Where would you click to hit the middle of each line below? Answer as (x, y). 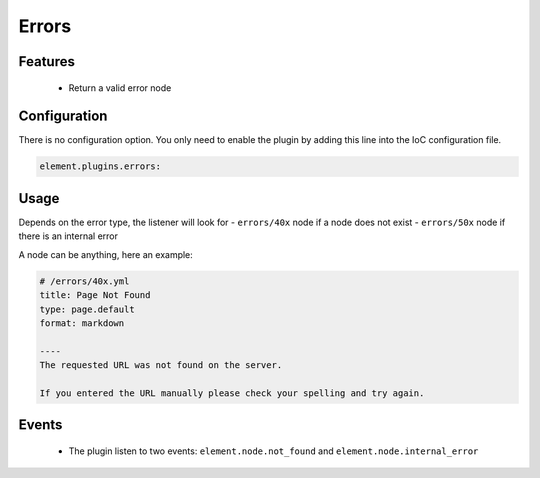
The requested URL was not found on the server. (161, 365)
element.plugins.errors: (100, 166)
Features (46, 61)
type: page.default (87, 309)
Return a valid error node (120, 87)
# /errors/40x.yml (84, 281)
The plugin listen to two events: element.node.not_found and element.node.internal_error (273, 451)
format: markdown (82, 323)
